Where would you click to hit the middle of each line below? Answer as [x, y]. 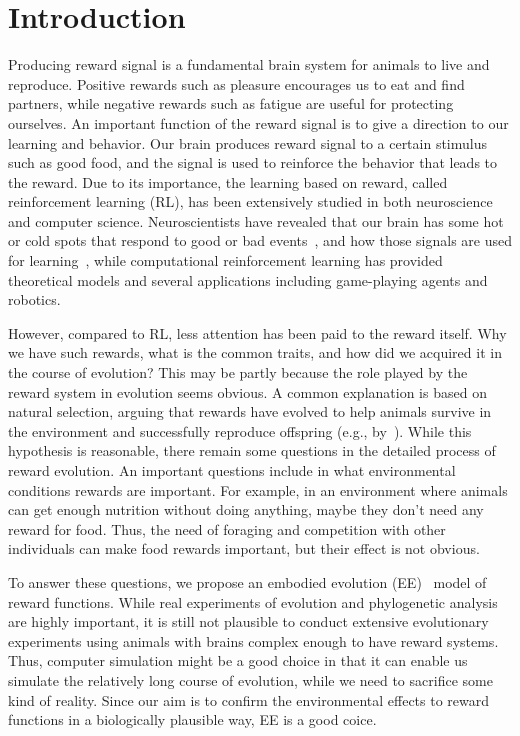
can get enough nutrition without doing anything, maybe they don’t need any [246, 509]
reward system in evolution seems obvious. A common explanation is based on [247, 391]
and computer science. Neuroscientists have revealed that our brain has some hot [256, 220]
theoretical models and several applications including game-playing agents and [248, 279]
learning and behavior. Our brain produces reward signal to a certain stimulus [248, 142]
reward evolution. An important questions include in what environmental [232, 470]
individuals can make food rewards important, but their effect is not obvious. [244, 548]
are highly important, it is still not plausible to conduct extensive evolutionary [248, 621]
